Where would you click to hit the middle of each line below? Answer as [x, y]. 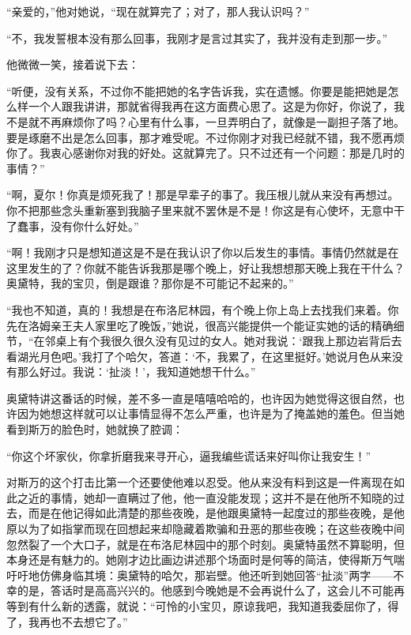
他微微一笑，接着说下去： [73, 64]
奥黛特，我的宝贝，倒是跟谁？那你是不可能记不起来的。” [150, 283]
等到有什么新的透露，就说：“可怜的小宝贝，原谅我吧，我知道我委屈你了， [197, 606]
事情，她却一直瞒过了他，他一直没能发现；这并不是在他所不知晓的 [222, 497]
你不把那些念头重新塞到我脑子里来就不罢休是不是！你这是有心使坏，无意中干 [205, 210]
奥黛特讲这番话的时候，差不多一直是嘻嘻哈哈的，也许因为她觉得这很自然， [200, 398]
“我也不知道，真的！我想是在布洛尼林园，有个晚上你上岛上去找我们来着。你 [203, 309]
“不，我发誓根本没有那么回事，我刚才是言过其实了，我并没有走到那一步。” [197, 38]
